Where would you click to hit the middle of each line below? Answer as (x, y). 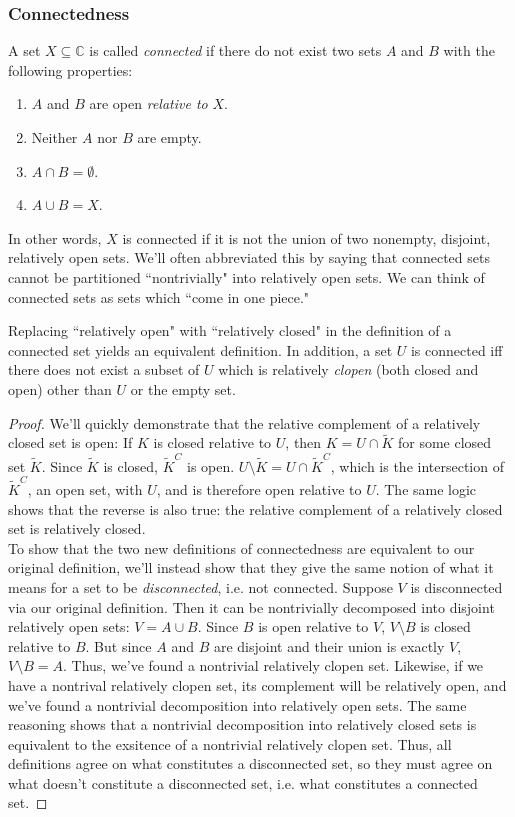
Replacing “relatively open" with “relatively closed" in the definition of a (230, 330)
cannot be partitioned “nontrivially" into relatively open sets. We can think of (246, 276)
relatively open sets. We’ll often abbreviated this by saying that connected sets (249, 257)
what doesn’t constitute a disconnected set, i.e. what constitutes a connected (243, 782)
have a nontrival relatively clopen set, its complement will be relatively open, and (257, 684)
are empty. (169, 137)
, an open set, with (85, 488)
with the (469, 50)
